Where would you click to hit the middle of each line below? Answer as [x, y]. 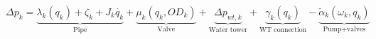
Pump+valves [344, 29]
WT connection [283, 30]
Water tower [228, 30]
